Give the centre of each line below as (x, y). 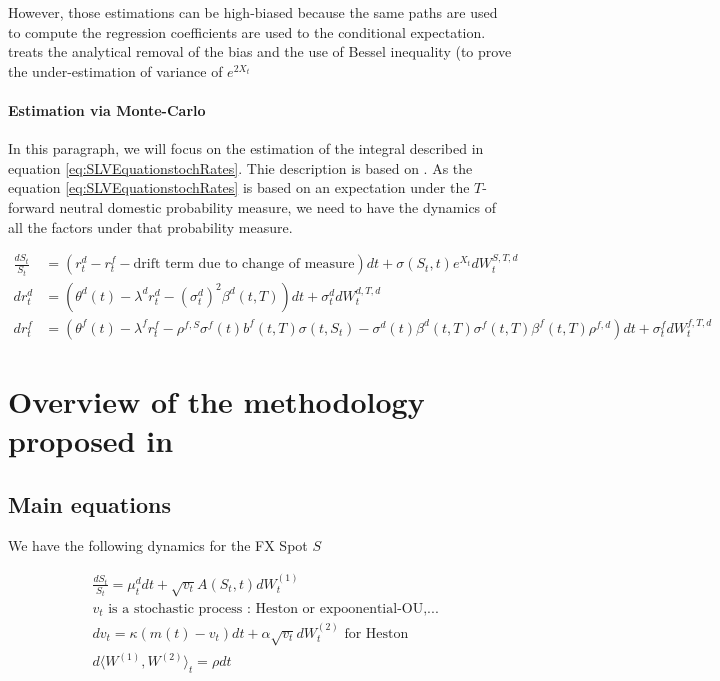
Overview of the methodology (216, 400)
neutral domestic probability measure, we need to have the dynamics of (278, 206)
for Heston (376, 633)
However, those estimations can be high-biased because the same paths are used (253, 12)
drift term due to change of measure (244, 264)
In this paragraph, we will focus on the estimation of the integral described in (246, 148)
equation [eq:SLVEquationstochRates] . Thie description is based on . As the (240, 167)
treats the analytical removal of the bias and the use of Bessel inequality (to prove (260, 51)
